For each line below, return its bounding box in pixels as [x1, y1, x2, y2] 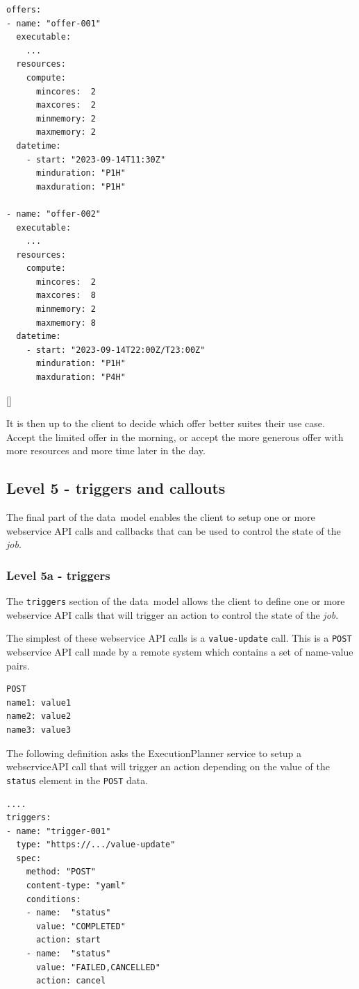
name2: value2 [6, 711, 72, 722]
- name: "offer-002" [6, 208, 101, 219]
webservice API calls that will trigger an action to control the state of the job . [6, 607, 339, 622]
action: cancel [35, 976, 106, 986]
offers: [6, 5, 42, 15]
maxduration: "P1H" [35, 181, 126, 192]
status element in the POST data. [6, 772, 149, 787]
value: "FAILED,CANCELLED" [35, 962, 160, 972]
